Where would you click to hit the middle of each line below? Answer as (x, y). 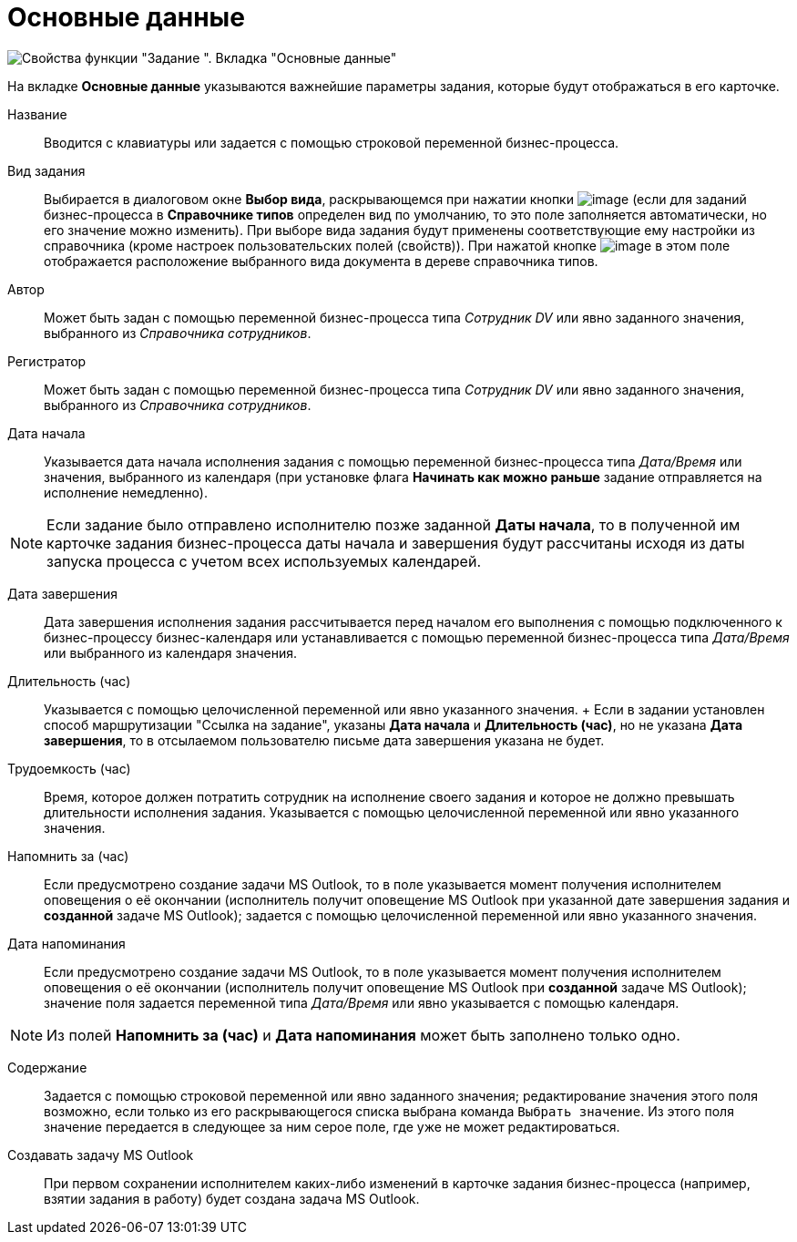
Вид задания (46, 170)
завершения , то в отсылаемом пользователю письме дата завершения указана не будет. (324, 740)
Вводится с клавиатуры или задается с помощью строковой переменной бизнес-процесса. (332, 142)
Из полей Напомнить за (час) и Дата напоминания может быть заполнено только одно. (363, 1035)
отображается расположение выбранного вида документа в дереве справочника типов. (321, 261)
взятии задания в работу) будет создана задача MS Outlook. (232, 1198)
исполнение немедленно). (126, 492)
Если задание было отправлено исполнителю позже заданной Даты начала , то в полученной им (393, 524)
